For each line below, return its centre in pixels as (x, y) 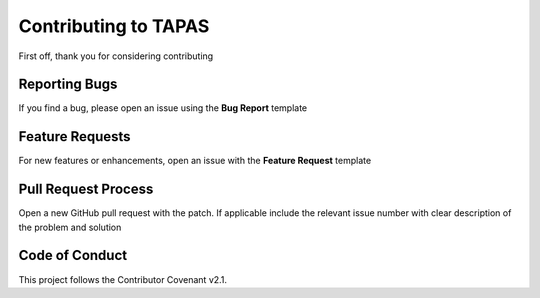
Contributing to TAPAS (114, 26)
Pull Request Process (86, 189)
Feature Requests (74, 136)
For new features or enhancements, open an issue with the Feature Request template (195, 161)
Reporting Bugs (68, 84)
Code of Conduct (73, 255)
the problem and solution (70, 227)
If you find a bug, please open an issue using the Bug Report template (163, 108)
